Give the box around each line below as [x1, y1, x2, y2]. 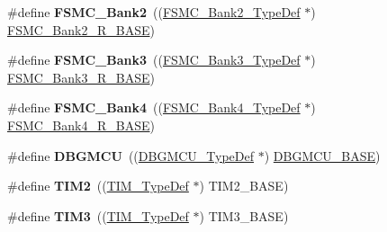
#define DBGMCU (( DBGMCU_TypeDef [7, 146, 255, 165]
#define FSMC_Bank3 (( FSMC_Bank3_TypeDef [7, 50, 301, 69]
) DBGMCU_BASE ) [264, 146, 381, 165]
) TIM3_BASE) [199, 206, 289, 225]
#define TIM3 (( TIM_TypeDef [7, 206, 189, 225]
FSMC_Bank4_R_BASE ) [7, 115, 155, 134]
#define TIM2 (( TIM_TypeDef [7, 176, 189, 195]
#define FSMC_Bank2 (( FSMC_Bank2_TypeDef [7, 3, 301, 21]
